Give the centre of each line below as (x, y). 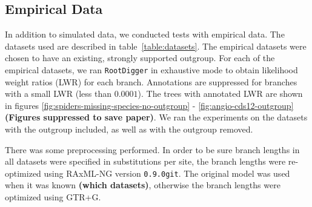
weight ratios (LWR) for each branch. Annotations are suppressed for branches (151, 81)
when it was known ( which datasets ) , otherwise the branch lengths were (143, 185)
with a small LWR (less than (58, 94)
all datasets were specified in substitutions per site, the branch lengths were (145, 161)
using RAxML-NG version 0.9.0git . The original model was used (167, 173)
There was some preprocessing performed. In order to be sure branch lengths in (152, 149)
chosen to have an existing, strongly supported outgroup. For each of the (140, 58)
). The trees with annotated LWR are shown (220, 94)
